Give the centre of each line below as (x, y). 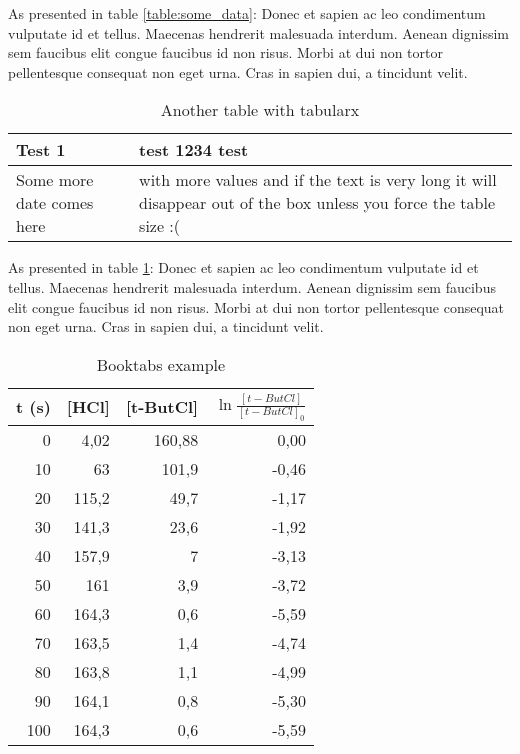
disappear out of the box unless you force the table (317, 203)
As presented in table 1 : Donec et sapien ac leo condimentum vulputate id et (243, 267)
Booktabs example (161, 364)
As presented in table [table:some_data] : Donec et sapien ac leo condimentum (247, 13)
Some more (55, 180)
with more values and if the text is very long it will (318, 180)
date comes (55, 203)
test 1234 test (194, 150)
